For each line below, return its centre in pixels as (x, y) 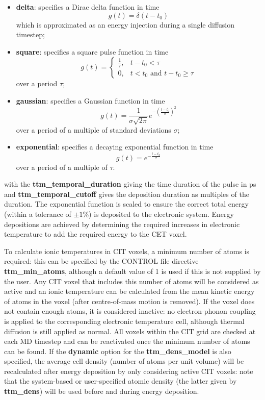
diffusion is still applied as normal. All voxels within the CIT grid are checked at (130, 331)
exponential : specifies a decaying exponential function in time (115, 147)
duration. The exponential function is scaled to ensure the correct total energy (126, 204)
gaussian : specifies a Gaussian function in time (90, 100)
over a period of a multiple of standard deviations (94, 129)
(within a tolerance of (38, 214)
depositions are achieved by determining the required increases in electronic (122, 224)
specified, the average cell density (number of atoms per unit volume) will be (124, 361)
